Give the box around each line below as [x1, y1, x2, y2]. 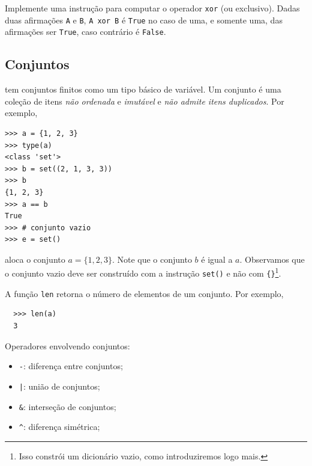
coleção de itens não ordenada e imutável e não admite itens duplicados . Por [5, 94, 284, 107]
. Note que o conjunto [112, 253, 192, 265]
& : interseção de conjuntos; [19, 400, 116, 412]
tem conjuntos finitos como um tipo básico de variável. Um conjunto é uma [5, 83, 281, 96]
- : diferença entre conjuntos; [19, 360, 123, 372]
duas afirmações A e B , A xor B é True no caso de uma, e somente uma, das [5, 13, 283, 26]
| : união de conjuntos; [19, 379, 100, 392]
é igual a [201, 253, 233, 265]
